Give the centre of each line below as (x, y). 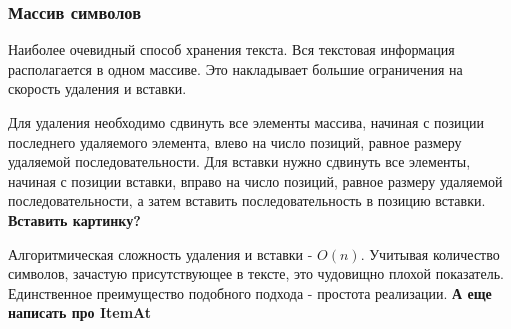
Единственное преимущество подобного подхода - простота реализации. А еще (250, 292)
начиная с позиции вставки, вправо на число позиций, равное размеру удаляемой (255, 180)
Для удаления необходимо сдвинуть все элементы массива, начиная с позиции (246, 122)
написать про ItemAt (80, 312)
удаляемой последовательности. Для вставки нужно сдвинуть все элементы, (239, 161)
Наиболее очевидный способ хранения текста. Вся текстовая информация (231, 49)
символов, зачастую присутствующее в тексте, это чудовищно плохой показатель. (256, 273)
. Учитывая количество (430, 253)
